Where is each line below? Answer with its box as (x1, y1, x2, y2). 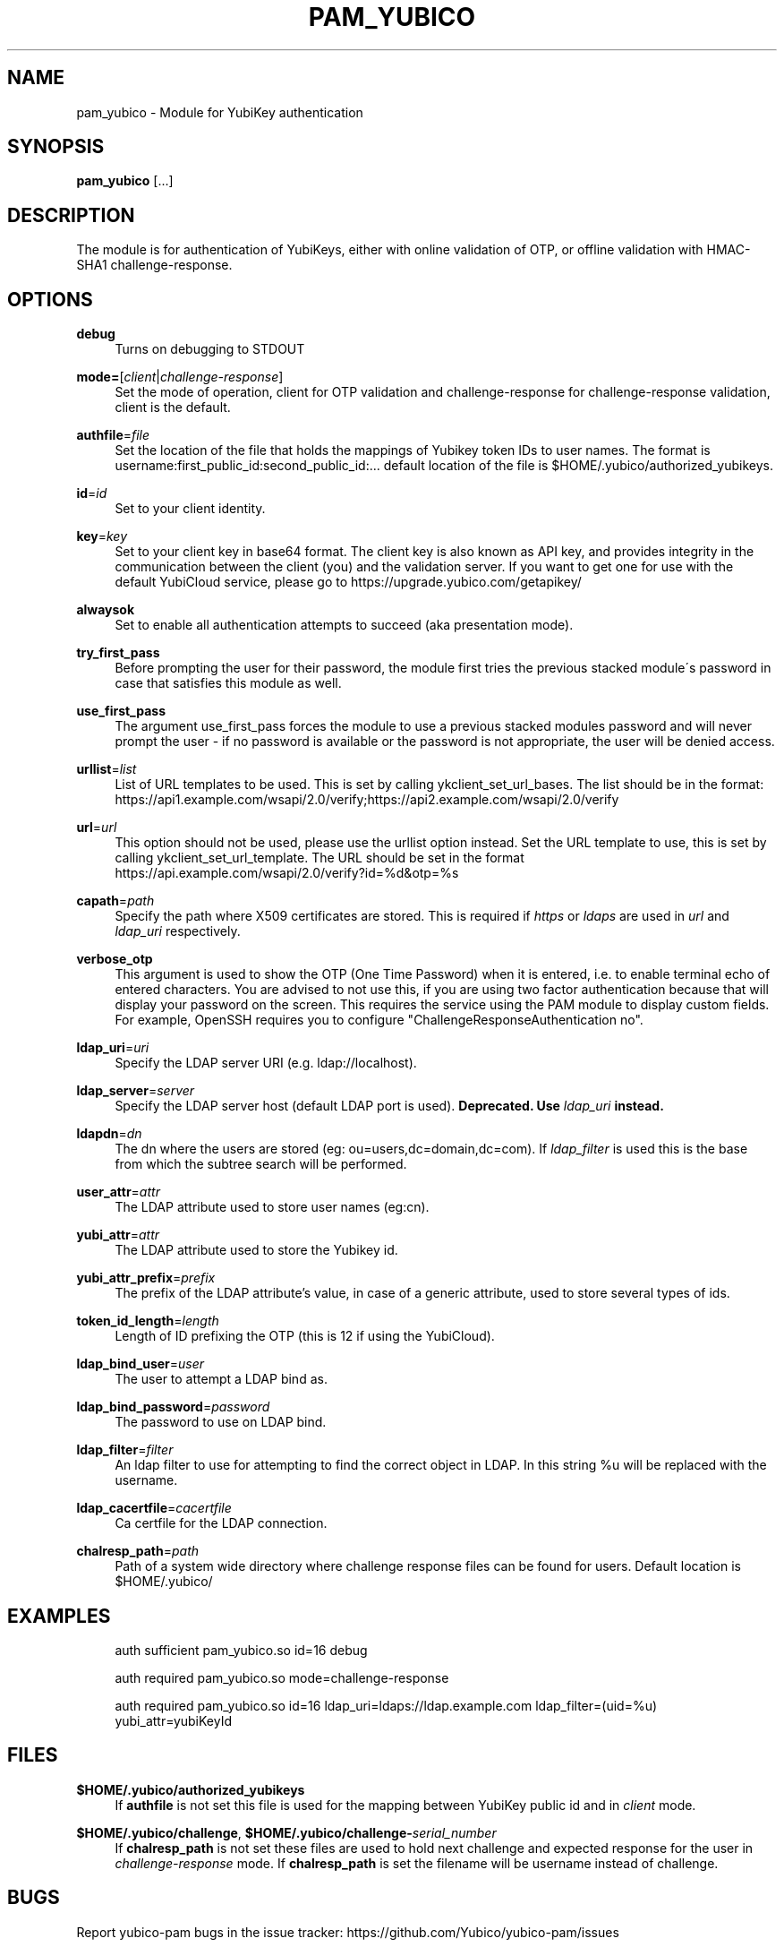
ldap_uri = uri (76, 1040, 149, 1056)
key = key (76, 528, 128, 545)
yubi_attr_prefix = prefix (76, 1270, 216, 1286)
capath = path (76, 893, 155, 909)
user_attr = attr (76, 1184, 160, 1200)
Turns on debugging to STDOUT (115, 341, 305, 357)
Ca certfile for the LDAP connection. (115, 1515, 328, 1531)
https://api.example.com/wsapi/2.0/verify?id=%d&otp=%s (115, 865, 459, 881)
